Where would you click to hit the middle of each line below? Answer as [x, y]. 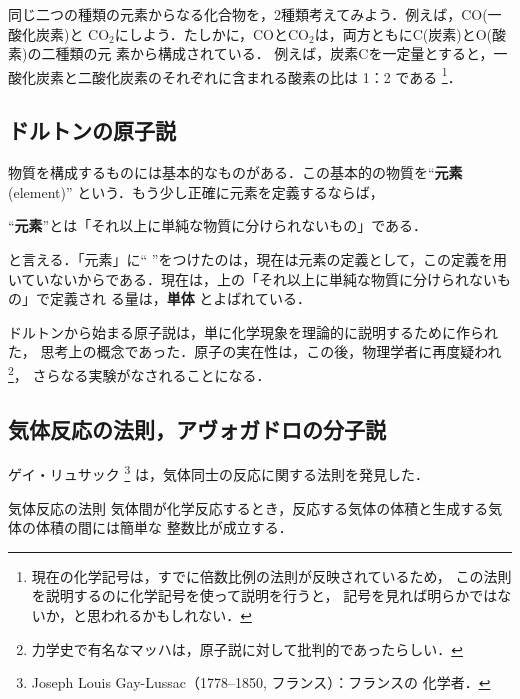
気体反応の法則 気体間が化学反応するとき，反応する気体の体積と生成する [248, 507]
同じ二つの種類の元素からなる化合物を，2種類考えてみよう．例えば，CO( [248, 14]
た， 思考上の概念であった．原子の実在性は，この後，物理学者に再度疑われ [255, 351]
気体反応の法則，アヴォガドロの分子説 [197, 428]
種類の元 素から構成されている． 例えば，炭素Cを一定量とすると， [274, 53]
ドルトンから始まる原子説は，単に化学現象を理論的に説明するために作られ [253, 331]
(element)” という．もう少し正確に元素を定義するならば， [196, 191]
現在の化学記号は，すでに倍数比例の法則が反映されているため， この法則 [271, 575]
